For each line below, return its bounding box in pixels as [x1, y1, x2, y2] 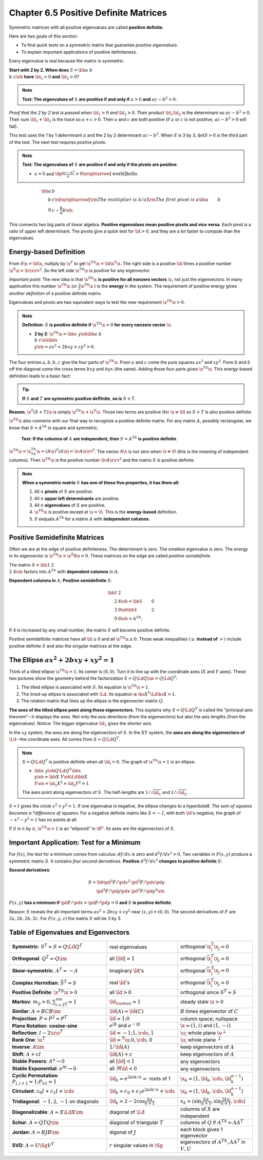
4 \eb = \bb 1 [118, 598, 143, 604]
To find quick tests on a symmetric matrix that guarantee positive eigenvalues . [21, 42, 178, 48]
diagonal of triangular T [109, 1119, 164, 1126]
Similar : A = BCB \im [12, 1008, 61, 1015]
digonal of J [109, 1129, 136, 1136]
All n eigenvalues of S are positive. [34, 502, 106, 508]
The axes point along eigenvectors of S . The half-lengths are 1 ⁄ [22, 789, 150, 795]
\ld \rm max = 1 [109, 999, 141, 1006]
